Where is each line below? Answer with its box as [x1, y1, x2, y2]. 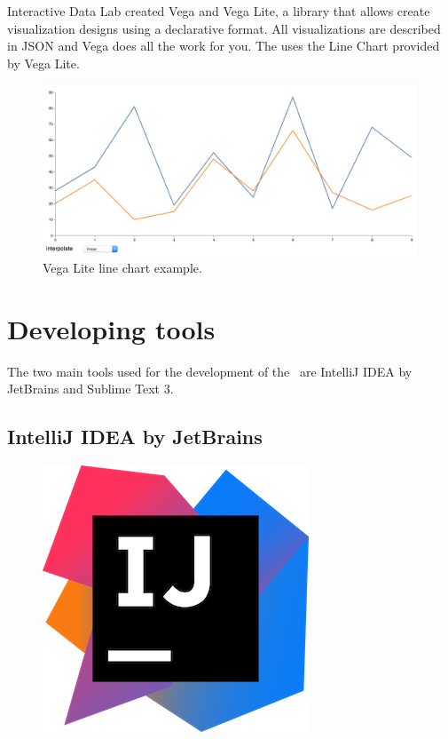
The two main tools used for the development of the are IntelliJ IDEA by [7, 362, 413, 380]
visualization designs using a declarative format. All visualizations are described [7, 19, 441, 37]
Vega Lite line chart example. [43, 258, 202, 277]
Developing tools [7, 310, 216, 346]
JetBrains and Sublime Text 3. [7, 379, 174, 398]
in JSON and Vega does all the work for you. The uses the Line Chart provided [7, 36, 440, 55]
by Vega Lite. [7, 53, 80, 72]
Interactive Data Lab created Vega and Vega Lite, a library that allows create [7, 2, 430, 20]
